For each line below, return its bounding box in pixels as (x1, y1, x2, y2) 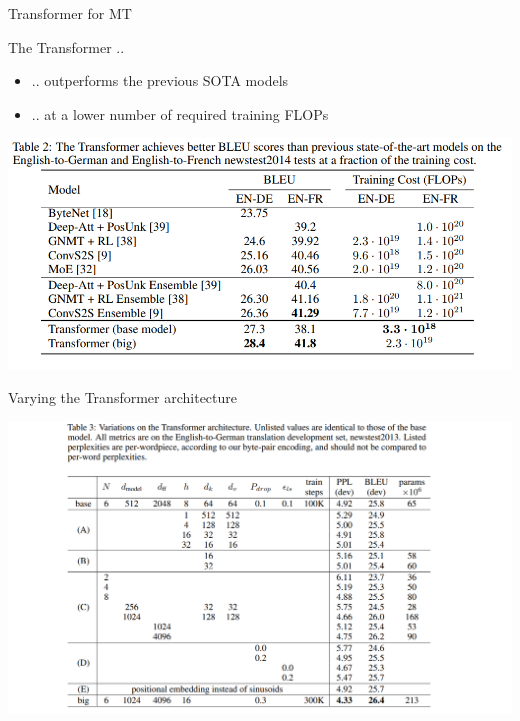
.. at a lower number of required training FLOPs (31, 103, 329, 124)
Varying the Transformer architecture (8, 386, 237, 407)
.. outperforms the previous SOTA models (31, 70, 289, 91)
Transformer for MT (8, 3, 132, 23)
